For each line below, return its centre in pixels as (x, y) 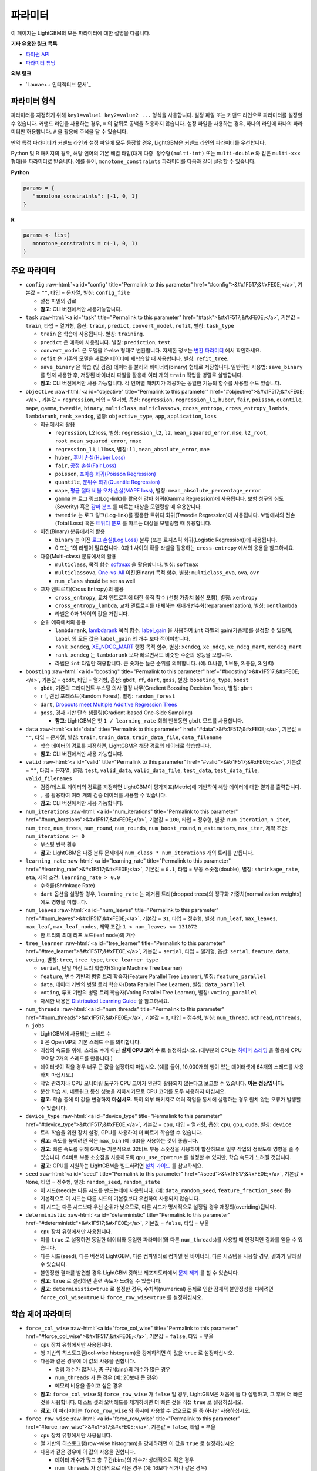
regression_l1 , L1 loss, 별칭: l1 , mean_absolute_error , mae (132, 449)
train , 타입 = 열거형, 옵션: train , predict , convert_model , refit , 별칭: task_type (130, 325)
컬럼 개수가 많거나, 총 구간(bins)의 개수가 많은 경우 (113, 1369)
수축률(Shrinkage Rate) (68, 886)
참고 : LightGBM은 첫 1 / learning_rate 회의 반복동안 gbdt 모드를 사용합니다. (149, 721)
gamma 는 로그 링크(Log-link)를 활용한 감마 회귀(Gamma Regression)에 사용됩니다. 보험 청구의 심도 (169, 498)
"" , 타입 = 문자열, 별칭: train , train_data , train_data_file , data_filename (124, 737)
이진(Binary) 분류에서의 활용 (73, 531)
